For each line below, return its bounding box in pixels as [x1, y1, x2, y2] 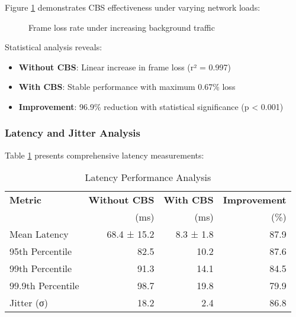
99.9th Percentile [9, 279, 79, 293]
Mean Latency [9, 227, 69, 241]
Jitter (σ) [9, 296, 48, 310]
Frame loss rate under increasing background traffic [28, 21, 215, 33]
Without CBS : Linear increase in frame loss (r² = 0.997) [18, 60, 231, 73]
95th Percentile [9, 244, 72, 258]
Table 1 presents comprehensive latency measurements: [5, 148, 204, 161]
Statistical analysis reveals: [5, 41, 102, 53]
